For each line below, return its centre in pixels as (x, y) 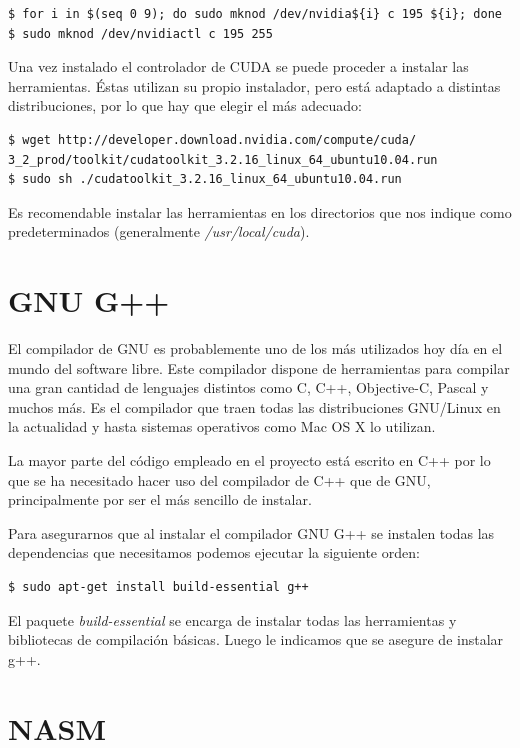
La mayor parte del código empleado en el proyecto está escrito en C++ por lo (249, 460)
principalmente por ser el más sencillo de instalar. (160, 499)
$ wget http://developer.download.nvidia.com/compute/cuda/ (212, 139)
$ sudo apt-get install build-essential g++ (158, 587)
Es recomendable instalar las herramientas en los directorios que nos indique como (260, 211)
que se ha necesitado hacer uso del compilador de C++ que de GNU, (219, 479)
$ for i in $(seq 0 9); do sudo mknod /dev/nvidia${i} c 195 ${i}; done (255, 14)
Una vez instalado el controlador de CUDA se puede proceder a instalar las (238, 66)
